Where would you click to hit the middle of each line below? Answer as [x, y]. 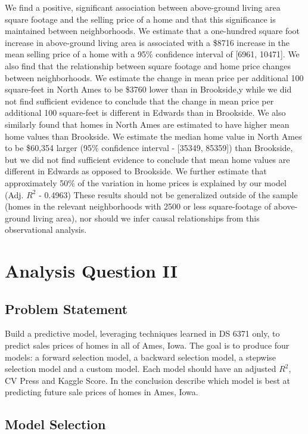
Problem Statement [66, 308]
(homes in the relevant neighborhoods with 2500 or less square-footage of [138, 206]
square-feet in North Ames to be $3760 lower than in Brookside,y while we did [148, 89]
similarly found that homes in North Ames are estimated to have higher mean [147, 124]
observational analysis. [46, 230]
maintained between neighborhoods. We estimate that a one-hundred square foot [153, 31]
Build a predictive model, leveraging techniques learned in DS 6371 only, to [142, 333]
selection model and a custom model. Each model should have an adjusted [141, 369]
